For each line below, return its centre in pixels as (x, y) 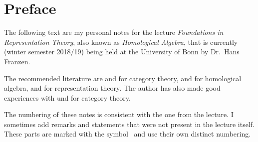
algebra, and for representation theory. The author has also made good (112, 88)
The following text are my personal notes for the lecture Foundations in (114, 32)
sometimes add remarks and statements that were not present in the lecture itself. (129, 124)
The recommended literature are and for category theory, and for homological (123, 78)
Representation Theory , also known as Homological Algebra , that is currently (121, 42)
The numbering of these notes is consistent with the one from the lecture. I (119, 114)
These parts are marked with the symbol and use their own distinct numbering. (128, 134)
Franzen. (17, 61)
